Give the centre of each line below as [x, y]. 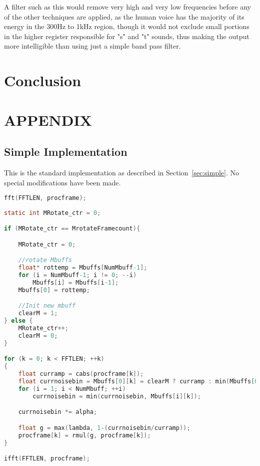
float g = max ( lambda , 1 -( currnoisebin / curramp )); [104, 428]
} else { [18, 321]
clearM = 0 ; [38, 335]
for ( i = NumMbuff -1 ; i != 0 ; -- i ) [77, 275]
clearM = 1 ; [38, 313]
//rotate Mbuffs [45, 260]
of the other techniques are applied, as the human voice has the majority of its [124, 16]
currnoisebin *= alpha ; [58, 412]
